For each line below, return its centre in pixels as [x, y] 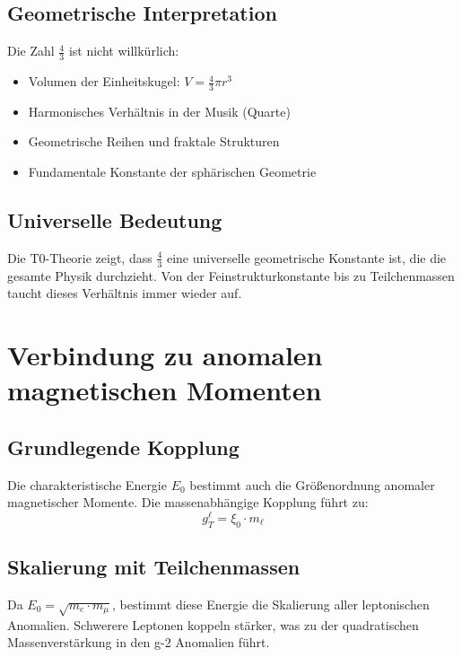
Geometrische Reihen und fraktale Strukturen [154, 141]
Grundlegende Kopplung [123, 447]
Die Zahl [31, 51]
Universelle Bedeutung [115, 220]
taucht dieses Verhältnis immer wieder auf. [125, 293]
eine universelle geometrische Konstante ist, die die [306, 257]
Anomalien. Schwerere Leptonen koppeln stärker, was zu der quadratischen [213, 624]
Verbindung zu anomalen [165, 355]
